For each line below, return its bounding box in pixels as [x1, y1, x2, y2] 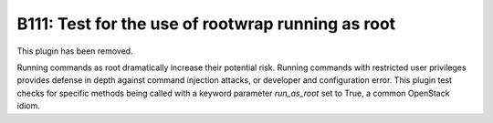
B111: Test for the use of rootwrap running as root [16, 14, 396, 34]
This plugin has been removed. [16, 46, 133, 56]
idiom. [16, 100, 41, 111]
